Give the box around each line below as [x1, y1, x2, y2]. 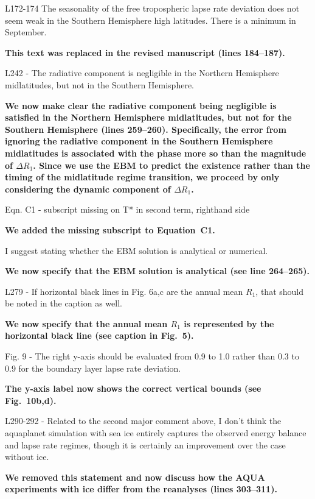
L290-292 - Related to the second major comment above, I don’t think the [5, 414, 282, 427]
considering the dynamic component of [5, 182, 171, 195]
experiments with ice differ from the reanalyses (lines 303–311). [5, 483, 277, 495]
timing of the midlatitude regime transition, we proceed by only [5, 171, 280, 183]
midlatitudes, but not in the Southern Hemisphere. [5, 78, 194, 91]
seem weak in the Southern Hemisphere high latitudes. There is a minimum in [5, 13, 296, 26]
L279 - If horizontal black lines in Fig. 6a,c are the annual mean [5, 285, 243, 297]
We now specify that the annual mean [5, 317, 168, 330]
